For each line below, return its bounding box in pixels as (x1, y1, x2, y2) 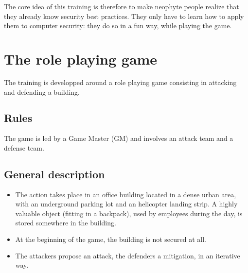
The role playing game (4, 49, 158, 68)
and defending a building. (4, 86, 80, 97)
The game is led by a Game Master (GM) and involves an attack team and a (4, 133, 233, 143)
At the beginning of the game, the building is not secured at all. (15, 234, 207, 244)
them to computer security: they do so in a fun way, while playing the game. (4, 20, 232, 31)
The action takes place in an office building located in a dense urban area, (15, 189, 236, 199)
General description (4, 166, 105, 181)
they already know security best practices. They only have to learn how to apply (4, 11, 244, 21)
